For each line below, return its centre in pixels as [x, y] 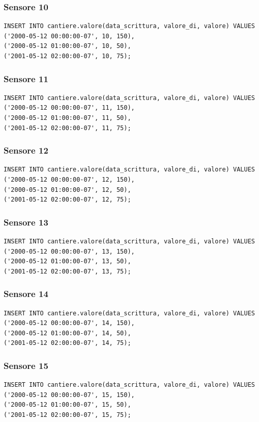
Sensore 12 [26, 150]
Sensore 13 [26, 222]
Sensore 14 [26, 294]
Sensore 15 [26, 365]
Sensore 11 [26, 78]
